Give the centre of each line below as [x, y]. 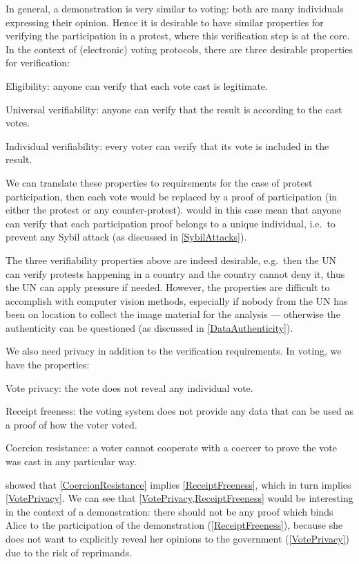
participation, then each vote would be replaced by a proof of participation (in [172, 196]
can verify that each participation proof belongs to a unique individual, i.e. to [171, 223]
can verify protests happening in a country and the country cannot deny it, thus [175, 273]
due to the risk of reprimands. [69, 552]
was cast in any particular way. [71, 461]
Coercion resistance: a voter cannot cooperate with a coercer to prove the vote [171, 448]
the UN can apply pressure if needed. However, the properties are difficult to [168, 287]
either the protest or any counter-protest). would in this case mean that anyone [174, 210]
